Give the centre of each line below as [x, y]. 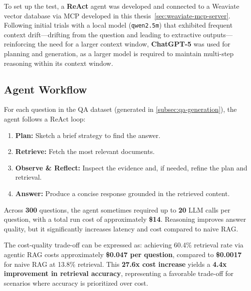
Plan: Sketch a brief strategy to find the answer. [88, 135]
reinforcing [20, 44]
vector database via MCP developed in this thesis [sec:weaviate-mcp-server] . [117, 15]
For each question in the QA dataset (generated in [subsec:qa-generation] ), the [120, 109]
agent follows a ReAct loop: [45, 119]
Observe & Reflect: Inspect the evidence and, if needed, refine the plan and [131, 167]
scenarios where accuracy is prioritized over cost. [76, 283]
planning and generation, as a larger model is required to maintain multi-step [119, 54]
